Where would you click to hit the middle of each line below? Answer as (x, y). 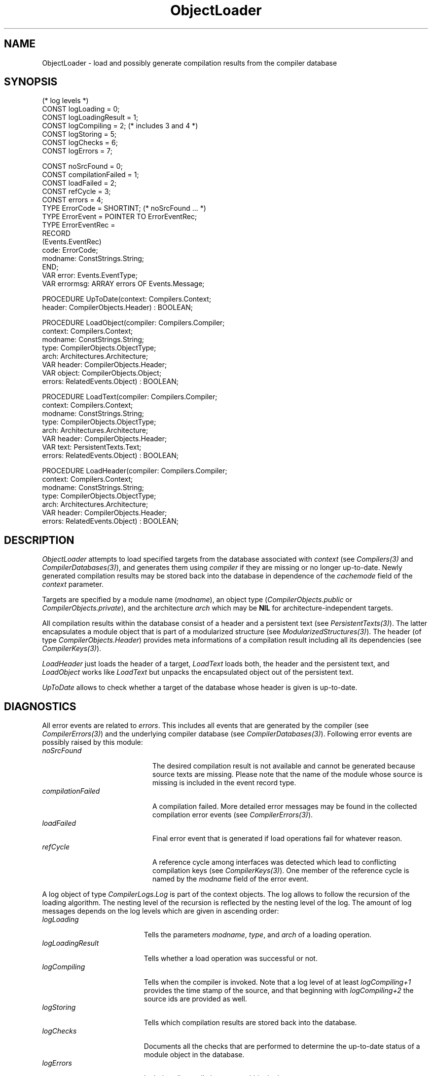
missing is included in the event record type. (224, 783)
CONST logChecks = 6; (80, 143)
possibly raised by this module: (92, 742)
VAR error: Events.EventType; (90, 275)
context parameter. (73, 584)
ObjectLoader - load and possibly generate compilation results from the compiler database (190, 63)
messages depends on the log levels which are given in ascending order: (161, 911)
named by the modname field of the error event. (231, 879)
